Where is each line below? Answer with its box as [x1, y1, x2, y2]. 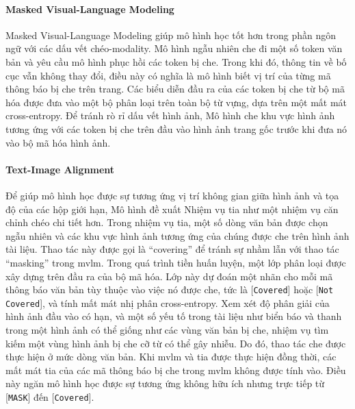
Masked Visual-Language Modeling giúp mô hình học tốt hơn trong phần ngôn [5, 27, 337, 42]
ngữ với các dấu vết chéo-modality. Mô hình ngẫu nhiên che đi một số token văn [5, 41, 343, 55]
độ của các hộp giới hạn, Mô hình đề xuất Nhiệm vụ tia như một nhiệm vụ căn [5, 201, 339, 216]
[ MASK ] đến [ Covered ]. [5, 389, 94, 404]
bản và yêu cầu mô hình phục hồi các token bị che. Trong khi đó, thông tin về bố [5, 54, 347, 69]
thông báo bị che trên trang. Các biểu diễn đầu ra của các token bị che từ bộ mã [5, 82, 345, 96]
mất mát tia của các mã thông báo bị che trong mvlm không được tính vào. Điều [5, 362, 346, 377]
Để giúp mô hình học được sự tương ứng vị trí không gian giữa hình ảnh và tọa [5, 188, 339, 202]
